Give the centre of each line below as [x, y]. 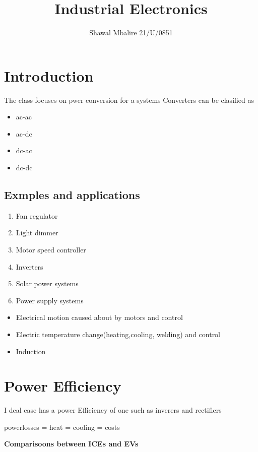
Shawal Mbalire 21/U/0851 [131, 33]
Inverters [29, 266]
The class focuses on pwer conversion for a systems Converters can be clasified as [129, 100]
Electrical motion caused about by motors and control [99, 317]
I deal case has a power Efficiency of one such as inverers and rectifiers [113, 410]
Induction [31, 351]
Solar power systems [47, 283]
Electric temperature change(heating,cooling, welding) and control [118, 334]
